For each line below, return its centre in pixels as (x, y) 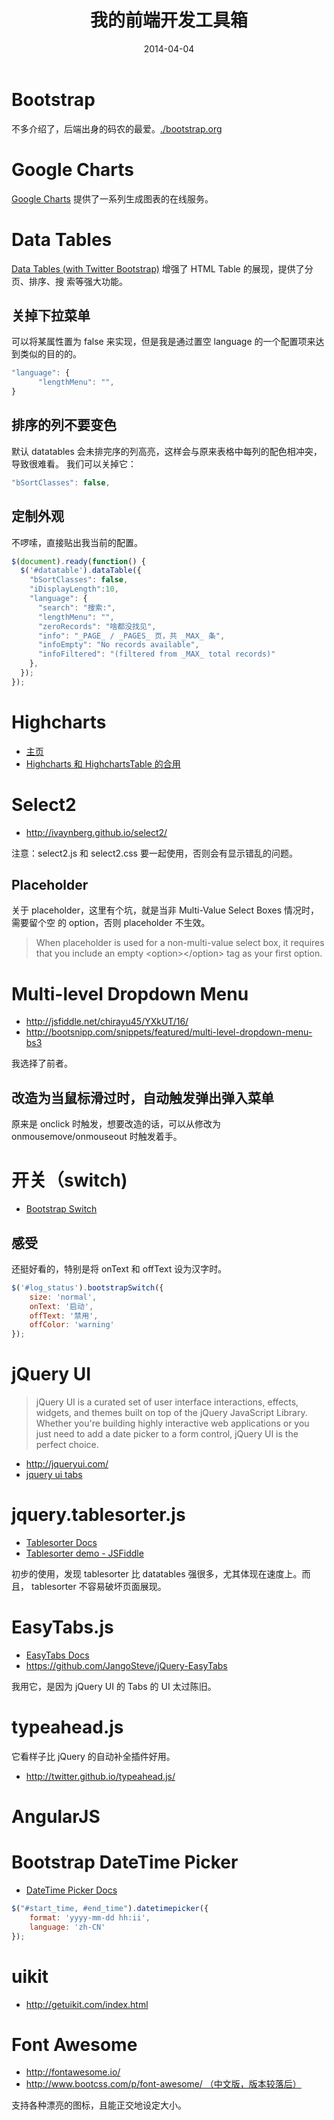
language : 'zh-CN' (67, 1927)
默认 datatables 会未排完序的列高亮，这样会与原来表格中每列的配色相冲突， (167, 451)
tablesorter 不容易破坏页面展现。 (98, 1587)
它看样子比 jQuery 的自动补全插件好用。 (93, 1756)
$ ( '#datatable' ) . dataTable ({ (81, 571)
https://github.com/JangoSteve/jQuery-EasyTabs (126, 1665)
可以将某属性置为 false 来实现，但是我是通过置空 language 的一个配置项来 (163, 342)
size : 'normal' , (63, 1297)
